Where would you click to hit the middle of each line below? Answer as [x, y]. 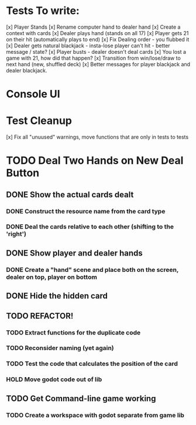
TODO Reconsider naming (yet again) [60, 348]
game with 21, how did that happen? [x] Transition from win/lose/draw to [94, 58]
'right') [16, 234]
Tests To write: [43, 11]
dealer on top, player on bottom [52, 277]
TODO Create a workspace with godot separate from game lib [95, 415]
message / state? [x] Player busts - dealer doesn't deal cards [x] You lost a [96, 51]
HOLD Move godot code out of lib [54, 379]
